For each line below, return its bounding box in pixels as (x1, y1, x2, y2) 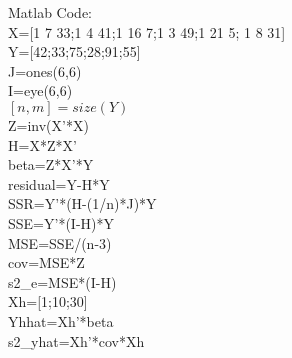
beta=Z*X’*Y (8, 154, 94, 175)
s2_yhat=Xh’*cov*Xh (8, 330, 145, 351)
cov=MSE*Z (8, 252, 85, 273)
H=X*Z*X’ (8, 134, 77, 155)
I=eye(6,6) (8, 80, 73, 101)
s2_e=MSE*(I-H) (8, 271, 117, 292)
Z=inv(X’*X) (8, 114, 89, 135)
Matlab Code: (8, 2, 93, 22)
